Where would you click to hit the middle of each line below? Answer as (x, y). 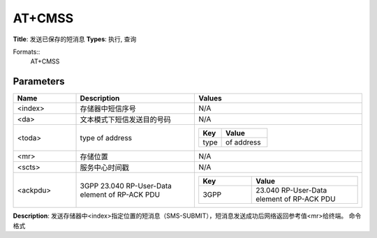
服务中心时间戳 (104, 168)
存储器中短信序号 (108, 109)
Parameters (39, 81)
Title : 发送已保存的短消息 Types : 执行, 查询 (75, 39)
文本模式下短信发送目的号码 (125, 120)
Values (210, 98)
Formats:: (27, 52)
